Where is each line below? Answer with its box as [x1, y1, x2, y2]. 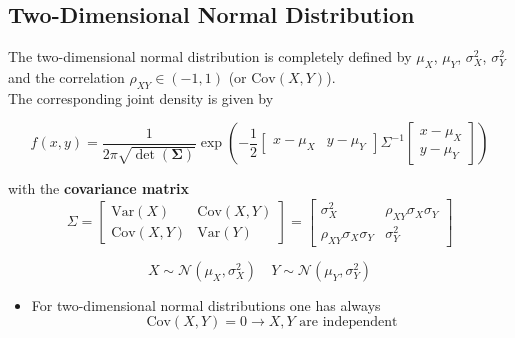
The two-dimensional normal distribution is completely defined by [8, 46, 412, 67]
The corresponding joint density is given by [8, 87, 274, 108]
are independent [299, 315, 398, 330]
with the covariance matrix [8, 178, 190, 199]
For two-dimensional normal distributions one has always [31, 294, 381, 315]
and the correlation [8, 67, 125, 87]
